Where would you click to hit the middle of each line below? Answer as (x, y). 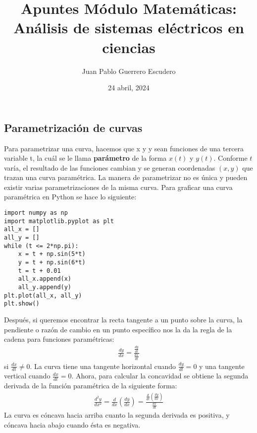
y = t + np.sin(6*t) (52, 262)
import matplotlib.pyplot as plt (59, 221)
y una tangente (222, 366)
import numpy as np (36, 213)
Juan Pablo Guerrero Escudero (129, 71)
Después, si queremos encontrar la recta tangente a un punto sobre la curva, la (123, 319)
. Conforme (231, 158)
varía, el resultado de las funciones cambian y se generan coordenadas (110, 167)
